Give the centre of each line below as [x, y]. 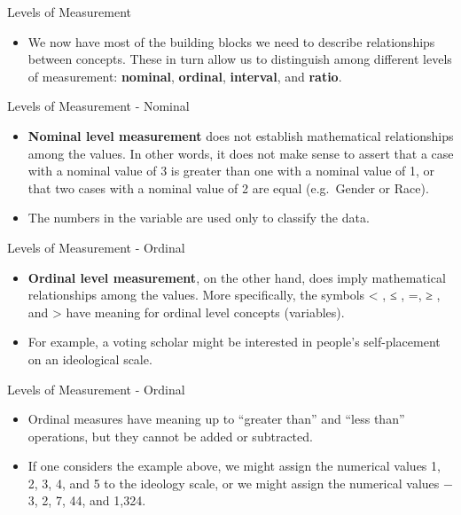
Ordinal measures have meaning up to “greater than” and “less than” [216, 419]
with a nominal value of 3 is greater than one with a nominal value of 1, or [231, 171]
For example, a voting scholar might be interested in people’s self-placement [234, 342]
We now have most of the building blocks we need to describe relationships [231, 41]
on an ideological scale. [90, 359]
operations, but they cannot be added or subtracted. [170, 436]
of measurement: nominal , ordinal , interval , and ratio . [185, 76]
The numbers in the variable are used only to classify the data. [199, 218]
